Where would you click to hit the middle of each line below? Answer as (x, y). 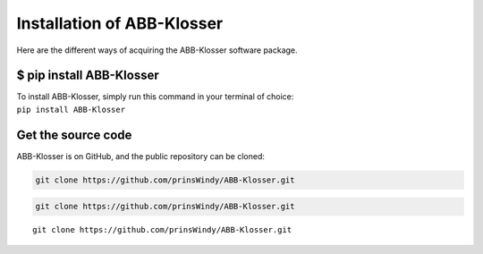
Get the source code (74, 135)
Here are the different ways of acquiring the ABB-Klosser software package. (157, 50)
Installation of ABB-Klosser (120, 23)
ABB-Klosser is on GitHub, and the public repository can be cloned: (141, 156)
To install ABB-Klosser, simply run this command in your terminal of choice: (155, 97)
